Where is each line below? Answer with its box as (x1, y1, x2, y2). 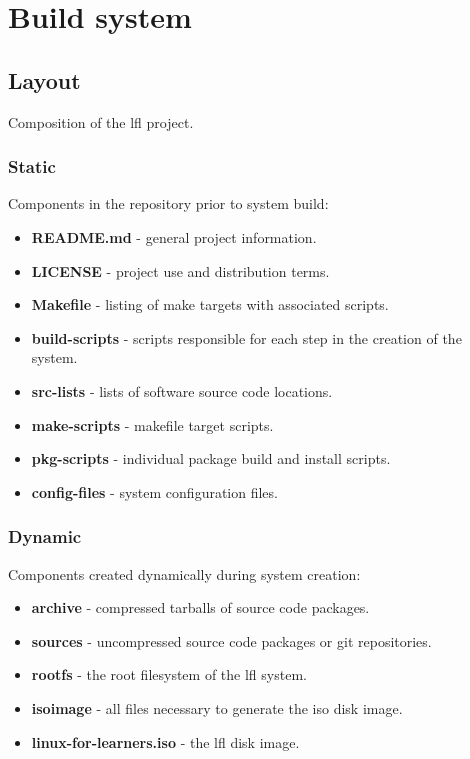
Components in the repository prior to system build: (8, 193, 329, 214)
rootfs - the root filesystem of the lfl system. (31, 664, 307, 685)
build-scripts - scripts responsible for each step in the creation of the (31, 327, 462, 348)
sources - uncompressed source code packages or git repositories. (31, 630, 432, 651)
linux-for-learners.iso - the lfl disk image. (31, 731, 300, 752)
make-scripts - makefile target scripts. (31, 414, 274, 435)
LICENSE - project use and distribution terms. (31, 260, 330, 281)
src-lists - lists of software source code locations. (31, 380, 333, 401)
